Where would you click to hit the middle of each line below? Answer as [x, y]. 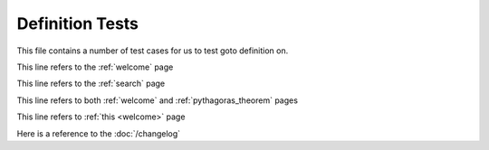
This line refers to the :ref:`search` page [91, 84]
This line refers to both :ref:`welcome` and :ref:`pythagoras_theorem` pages [158, 100]
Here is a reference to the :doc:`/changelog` [99, 133]
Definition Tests [78, 23]
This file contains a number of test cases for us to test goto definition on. [153, 51]
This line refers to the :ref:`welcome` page [95, 67]
